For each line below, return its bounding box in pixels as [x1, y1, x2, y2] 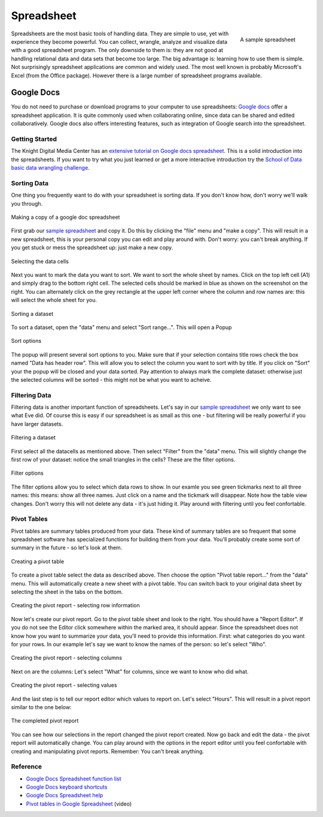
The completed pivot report [11, 717, 79, 725]
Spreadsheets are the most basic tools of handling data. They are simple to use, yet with [11, 30, 229, 37]
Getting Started [11, 135, 57, 143]
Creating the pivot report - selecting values [11, 682, 117, 689]
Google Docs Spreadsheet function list [26, 775, 122, 782]
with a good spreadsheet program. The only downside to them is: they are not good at [11, 47, 224, 54]
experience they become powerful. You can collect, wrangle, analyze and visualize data [11, 38, 227, 45]
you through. [11, 200, 43, 207]
